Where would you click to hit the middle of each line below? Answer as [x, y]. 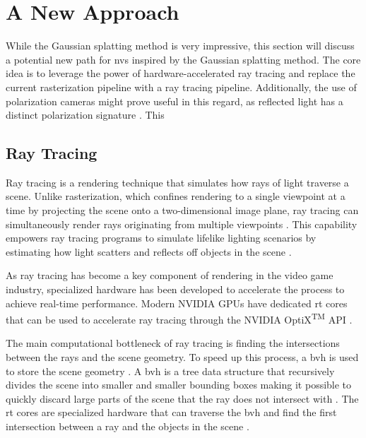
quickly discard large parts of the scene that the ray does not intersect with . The [182, 398]
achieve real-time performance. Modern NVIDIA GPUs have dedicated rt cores [177, 303]
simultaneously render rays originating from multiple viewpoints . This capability [182, 224]
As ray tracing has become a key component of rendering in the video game [170, 275]
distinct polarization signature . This [85, 115]
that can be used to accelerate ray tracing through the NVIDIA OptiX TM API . [179, 318]
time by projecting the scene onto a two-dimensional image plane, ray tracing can [182, 210]
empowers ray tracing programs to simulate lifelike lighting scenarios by [161, 238]
